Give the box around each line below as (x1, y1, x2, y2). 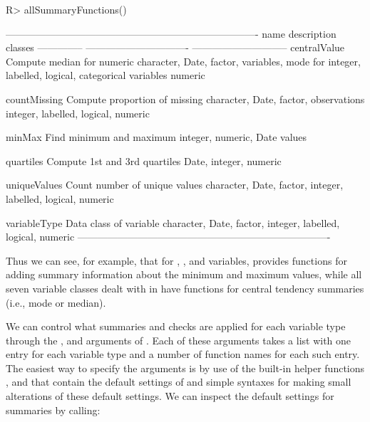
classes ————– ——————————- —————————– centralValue (6, 40, 345, 55)
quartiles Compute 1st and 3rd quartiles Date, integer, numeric (6, 153, 282, 168)
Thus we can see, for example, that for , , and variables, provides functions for (6, 253, 347, 268)
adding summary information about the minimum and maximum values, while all (6, 267, 362, 282)
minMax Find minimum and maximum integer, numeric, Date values (6, 130, 307, 144)
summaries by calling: (6, 402, 101, 417)
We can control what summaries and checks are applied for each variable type (6, 319, 346, 334)
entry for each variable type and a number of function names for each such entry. (6, 347, 360, 362)
